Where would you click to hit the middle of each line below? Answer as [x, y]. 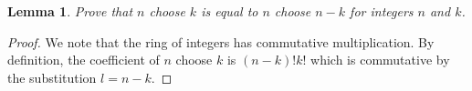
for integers [382, 11]
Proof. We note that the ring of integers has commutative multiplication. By [221, 41]
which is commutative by [380, 60]
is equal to [230, 11]
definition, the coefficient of [84, 60]
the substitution [52, 77]
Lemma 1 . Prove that [70, 11]
